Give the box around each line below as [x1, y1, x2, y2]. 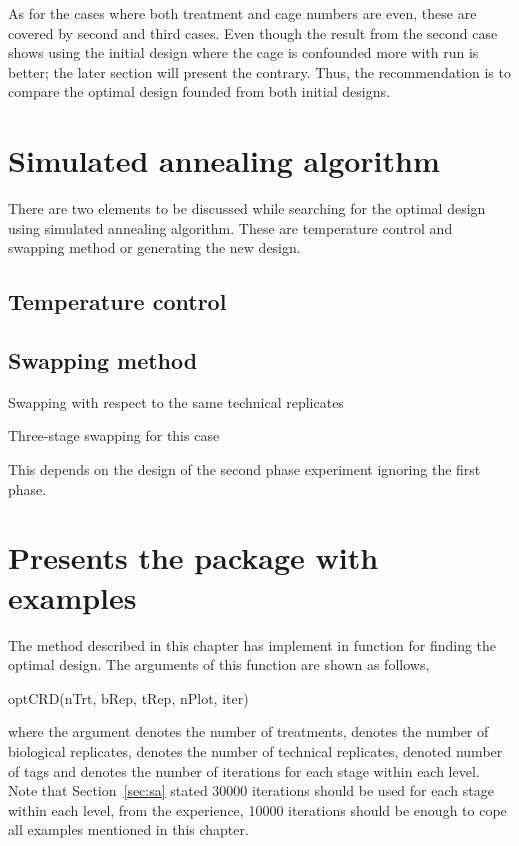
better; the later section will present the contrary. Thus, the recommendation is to [8, 61, 511, 82]
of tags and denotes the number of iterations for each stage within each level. [8, 760, 480, 781]
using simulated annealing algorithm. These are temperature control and [8, 217, 453, 238]
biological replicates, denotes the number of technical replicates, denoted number [8, 740, 503, 761]
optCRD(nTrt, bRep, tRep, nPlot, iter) [8, 687, 249, 708]
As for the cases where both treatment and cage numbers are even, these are [8, 3, 477, 23]
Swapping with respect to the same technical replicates [8, 391, 344, 412]
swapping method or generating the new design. [8, 237, 301, 258]
